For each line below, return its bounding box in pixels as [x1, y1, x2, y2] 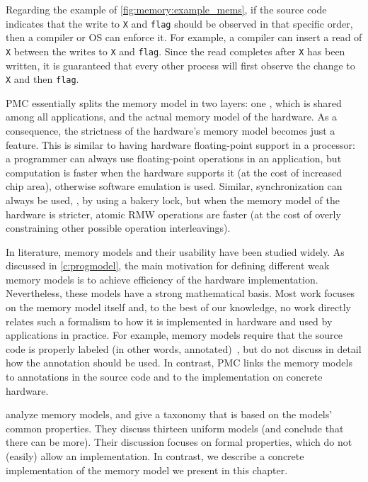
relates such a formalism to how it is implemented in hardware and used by [6, 313, 333, 328]
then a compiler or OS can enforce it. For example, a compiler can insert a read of [6, 30, 362, 45]
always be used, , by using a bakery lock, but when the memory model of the [6, 192, 340, 207]
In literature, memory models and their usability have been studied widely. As [6, 244, 345, 259]
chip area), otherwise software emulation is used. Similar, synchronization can [6, 179, 343, 194]
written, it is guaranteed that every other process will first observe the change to [6, 57, 355, 72]
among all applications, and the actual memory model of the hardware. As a [6, 109, 338, 124]
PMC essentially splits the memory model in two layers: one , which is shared [6, 95, 342, 110]
